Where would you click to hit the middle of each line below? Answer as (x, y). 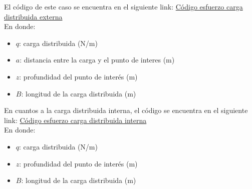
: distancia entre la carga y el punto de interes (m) (97, 60)
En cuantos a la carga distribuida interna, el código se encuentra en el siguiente (126, 110)
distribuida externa (33, 16)
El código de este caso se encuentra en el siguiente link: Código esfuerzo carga (123, 6)
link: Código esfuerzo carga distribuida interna (75, 120)
